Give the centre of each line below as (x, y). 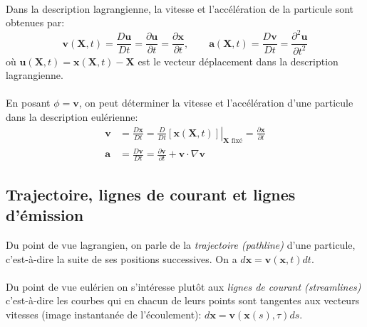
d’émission (45, 215)
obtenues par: (35, 22)
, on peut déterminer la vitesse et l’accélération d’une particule (216, 103)
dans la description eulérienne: (72, 117)
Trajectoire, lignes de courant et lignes (151, 194)
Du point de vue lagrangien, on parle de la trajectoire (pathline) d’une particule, (181, 244)
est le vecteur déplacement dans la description (238, 61)
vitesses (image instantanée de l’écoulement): (104, 314)
